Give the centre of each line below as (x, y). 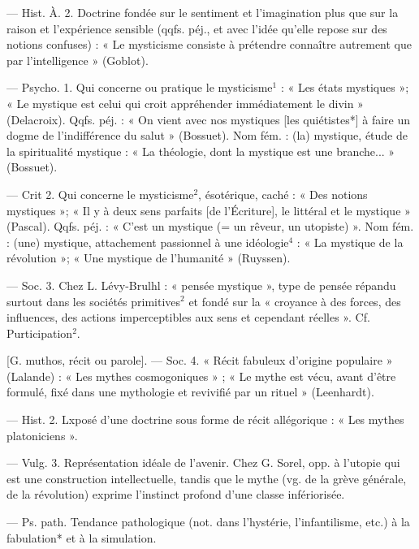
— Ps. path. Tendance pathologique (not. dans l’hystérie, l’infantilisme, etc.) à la (208, 522)
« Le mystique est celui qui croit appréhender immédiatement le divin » (185, 103)
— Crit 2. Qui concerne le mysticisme (100, 194)
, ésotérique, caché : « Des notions (283, 194)
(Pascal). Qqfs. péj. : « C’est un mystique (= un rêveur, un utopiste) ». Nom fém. (210, 226)
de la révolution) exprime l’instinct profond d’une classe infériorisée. (176, 494)
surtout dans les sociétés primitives (94, 301)
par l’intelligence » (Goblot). (78, 60)
